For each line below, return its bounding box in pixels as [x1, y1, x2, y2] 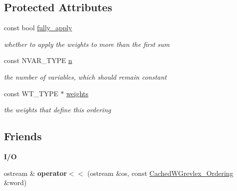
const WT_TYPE [4, 88, 59, 98]
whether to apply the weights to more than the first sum [4, 39, 170, 49]
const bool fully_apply [4, 22, 72, 33]
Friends [4, 128, 42, 144]
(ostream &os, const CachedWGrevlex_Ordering [87, 168, 234, 178]
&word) [4, 177, 27, 188]
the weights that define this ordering [4, 105, 111, 115]
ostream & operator [4, 168, 67, 178]
